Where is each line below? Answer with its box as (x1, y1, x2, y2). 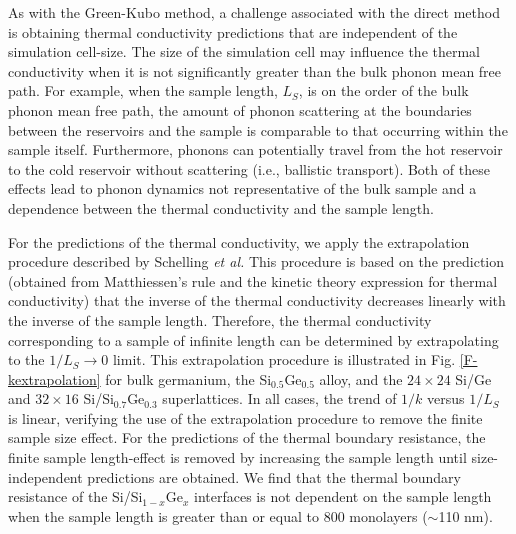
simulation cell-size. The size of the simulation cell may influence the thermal (8, 41, 481, 62)
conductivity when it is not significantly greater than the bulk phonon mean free (8, 60, 502, 81)
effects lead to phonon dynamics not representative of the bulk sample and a (8, 178, 477, 199)
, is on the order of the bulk (298, 80, 469, 101)
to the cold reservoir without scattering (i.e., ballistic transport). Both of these (8, 158, 490, 179)
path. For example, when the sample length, (8, 80, 278, 101)
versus (427, 388, 465, 409)
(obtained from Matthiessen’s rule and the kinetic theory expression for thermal (8, 270, 498, 291)
